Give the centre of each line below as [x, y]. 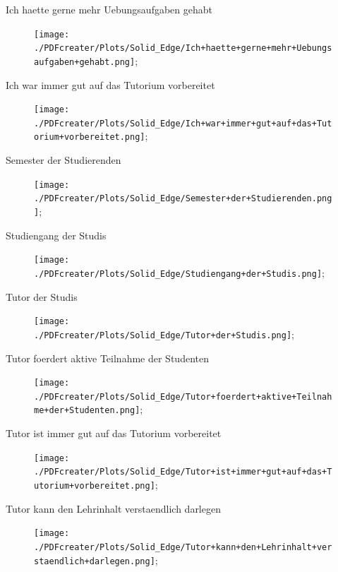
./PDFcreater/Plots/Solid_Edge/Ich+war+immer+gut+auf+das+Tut [183, 123]
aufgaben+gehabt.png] [85, 62]
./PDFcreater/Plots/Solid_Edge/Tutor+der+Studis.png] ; [164, 334]
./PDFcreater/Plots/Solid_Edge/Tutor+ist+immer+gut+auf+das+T [183, 472]
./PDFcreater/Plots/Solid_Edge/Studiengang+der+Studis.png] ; [179, 272]
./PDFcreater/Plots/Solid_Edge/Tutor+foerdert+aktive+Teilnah [183, 397]
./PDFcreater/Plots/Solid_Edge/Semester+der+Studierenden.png [183, 199]
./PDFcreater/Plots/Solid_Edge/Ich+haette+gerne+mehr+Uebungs [183, 48]
